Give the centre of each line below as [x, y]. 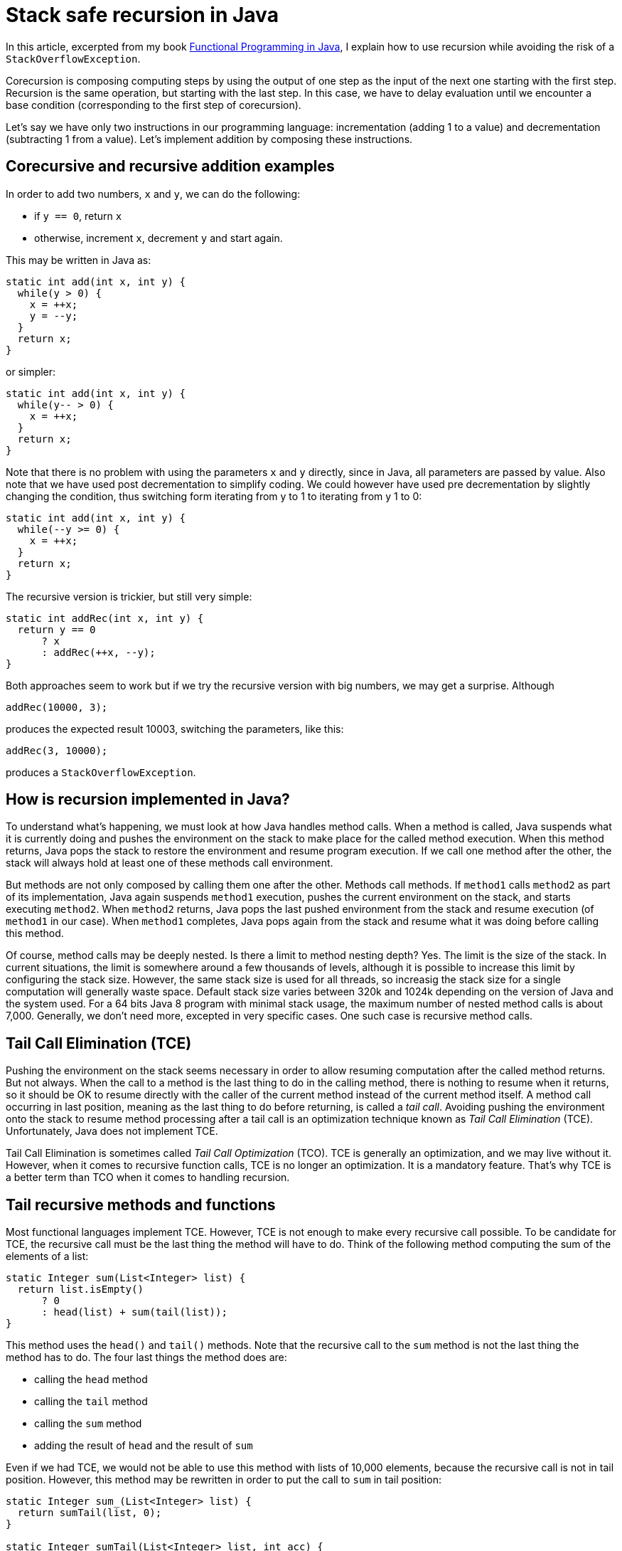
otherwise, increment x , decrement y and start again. [159, 238]
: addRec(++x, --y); [98, 652]
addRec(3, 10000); [57, 750]
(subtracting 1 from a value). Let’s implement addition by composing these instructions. [209, 139]
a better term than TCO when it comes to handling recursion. [148, 1177]
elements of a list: [47, 1256]
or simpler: [31, 371]
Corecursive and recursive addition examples [170, 166]
